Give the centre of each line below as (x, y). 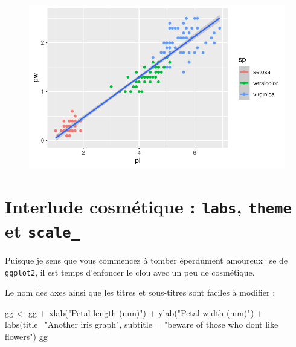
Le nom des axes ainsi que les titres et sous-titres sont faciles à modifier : (140, 292)
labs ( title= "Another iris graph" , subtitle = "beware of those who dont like (142, 324)
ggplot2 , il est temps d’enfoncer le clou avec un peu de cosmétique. (130, 272)
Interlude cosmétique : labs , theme (148, 206)
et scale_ (42, 230)
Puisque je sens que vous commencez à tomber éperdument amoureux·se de (146, 260)
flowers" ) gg (26, 336)
